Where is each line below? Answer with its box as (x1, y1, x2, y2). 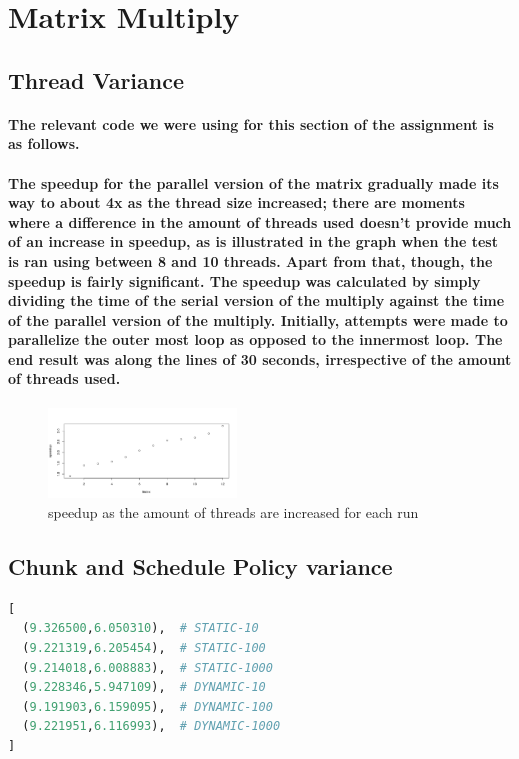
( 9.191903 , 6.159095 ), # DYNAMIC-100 (22, 699, 273, 714)
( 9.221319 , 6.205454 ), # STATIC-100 (22, 640, 266, 655)
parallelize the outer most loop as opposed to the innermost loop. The (8, 329, 503, 350)
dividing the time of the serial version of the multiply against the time (8, 290, 505, 311)
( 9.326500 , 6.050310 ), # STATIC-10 (22, 621, 259, 636)
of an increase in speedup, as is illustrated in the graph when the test (8, 231, 498, 252)
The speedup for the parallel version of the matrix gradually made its (8, 172, 499, 193)
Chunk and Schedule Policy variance (8, 550, 393, 581)
